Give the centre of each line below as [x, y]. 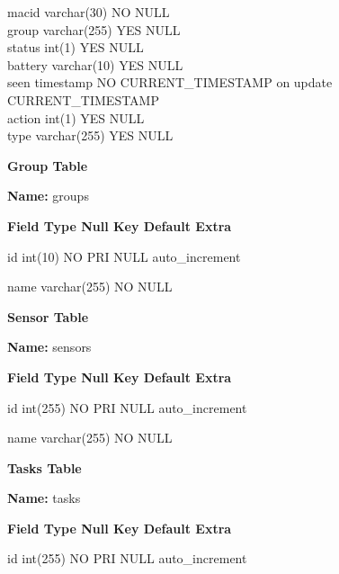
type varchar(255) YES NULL [90, 135]
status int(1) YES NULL [76, 47]
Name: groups [48, 196]
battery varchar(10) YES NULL [95, 64]
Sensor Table [48, 316]
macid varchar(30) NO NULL [89, 12]
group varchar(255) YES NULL [94, 29]
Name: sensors [49, 347]
